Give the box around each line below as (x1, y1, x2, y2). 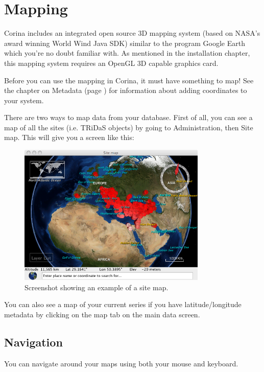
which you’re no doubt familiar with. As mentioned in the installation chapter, (4, 48, 250, 58)
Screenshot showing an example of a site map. (25, 282, 169, 292)
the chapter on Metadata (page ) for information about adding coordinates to (4, 85, 247, 96)
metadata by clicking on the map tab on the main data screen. (4, 309, 200, 320)
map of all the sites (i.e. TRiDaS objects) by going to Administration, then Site (4, 122, 253, 132)
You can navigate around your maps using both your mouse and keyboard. (4, 358, 238, 368)
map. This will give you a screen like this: (4, 132, 134, 143)
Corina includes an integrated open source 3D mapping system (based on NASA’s (4, 28, 260, 38)
